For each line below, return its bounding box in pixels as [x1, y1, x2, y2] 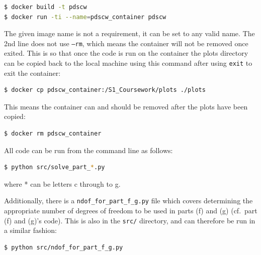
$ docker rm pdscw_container [4, 130, 102, 138]
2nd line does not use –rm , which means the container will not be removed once [4, 38, 248, 48]
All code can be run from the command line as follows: [4, 145, 173, 155]
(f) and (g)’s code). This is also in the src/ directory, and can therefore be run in [4, 215, 255, 225]
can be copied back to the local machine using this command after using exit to [4, 58, 252, 68]
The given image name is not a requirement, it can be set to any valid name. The [4, 28, 255, 39]
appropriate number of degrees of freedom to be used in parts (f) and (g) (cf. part [4, 205, 257, 216]
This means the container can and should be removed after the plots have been [4, 101, 248, 111]
